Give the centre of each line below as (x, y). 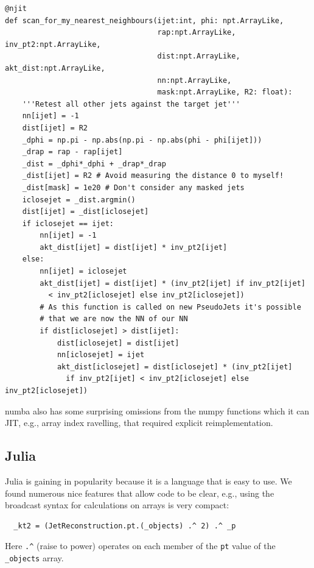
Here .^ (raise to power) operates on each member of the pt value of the (140, 546)
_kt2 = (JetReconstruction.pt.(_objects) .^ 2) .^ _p (125, 526)
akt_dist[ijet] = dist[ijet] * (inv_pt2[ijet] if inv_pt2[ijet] (173, 283)
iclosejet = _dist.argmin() (79, 200)
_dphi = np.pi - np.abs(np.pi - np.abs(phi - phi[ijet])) (142, 140)
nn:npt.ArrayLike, (194, 80)
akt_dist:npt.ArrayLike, (55, 68)
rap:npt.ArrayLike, (197, 33)
